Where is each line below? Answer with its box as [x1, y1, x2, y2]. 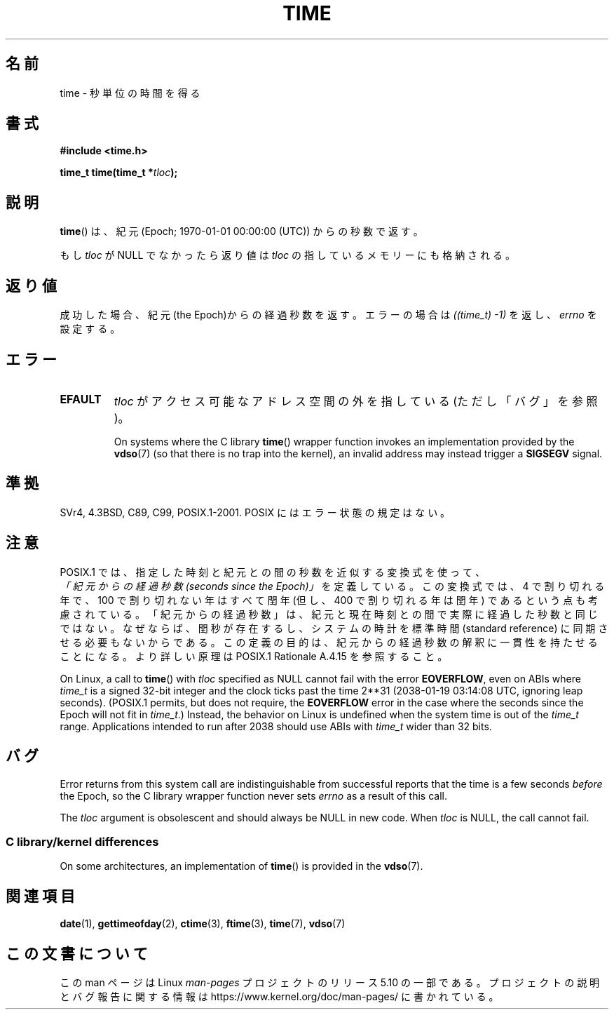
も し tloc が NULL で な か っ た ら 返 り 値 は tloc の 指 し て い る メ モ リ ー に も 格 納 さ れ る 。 [60, 249, 515, 262]
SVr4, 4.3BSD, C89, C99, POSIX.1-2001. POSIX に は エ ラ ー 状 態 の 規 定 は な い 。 [60, 506, 451, 518]
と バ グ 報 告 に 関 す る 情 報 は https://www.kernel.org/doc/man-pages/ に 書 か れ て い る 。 [60, 990, 499, 1002]
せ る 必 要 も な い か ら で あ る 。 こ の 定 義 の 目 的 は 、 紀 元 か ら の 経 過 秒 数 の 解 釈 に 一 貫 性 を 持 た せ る [60, 636, 598, 648]
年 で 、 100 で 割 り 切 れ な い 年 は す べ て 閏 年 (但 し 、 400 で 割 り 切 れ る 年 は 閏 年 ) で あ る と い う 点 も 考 [60, 593, 599, 606]
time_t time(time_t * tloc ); [60, 166, 178, 179]
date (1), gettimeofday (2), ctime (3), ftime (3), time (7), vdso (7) [60, 917, 346, 930]
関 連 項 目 [6, 887, 75, 905]
